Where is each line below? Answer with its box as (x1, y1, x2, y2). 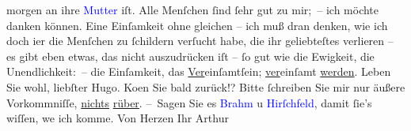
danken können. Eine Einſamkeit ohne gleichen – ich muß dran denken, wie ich (6, 17, 388, 33)
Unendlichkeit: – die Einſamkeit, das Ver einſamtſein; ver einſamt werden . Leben (6, 63, 391, 80)
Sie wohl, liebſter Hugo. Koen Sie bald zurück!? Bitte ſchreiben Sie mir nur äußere (6, 78, 405, 95)
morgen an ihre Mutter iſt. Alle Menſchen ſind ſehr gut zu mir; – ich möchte (6, 2, 379, 17)
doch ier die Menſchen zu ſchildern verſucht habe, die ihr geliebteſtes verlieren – (6, 32, 394, 49)
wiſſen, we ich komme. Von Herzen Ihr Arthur (6, 110, 229, 126)
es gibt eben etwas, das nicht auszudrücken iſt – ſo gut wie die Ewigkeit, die (6, 47, 375, 64)
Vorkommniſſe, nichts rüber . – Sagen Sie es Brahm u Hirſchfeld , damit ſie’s (6, 94, 372, 110)
